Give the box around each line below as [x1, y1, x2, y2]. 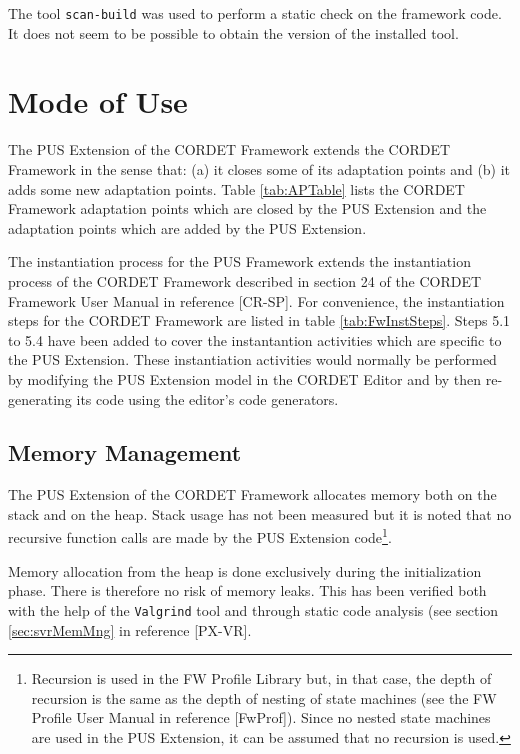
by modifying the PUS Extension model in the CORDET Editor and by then [8, 368, 482, 389]
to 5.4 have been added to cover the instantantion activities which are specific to [8, 329, 502, 350]
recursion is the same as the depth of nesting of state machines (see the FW [31, 687, 497, 708]
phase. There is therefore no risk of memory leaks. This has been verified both [8, 580, 487, 601]
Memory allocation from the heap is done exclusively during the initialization [8, 560, 482, 581]
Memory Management [8, 437, 242, 468]
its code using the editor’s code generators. [76, 388, 339, 409]
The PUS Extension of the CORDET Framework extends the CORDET [8, 139, 451, 160]
